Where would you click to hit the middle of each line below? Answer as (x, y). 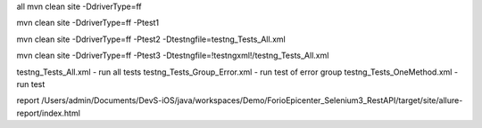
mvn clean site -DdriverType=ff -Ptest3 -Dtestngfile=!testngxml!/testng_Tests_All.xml (173, 56)
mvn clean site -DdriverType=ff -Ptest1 (88, 23)
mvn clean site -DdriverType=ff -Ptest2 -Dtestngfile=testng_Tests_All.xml (151, 39)
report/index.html (48, 113)
